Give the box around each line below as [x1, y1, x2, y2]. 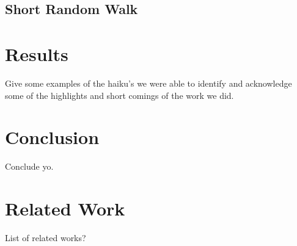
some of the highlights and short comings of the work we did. [5, 89, 234, 101]
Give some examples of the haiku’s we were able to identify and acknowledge [5, 76, 292, 89]
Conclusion [5, 125, 100, 150]
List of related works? [5, 231, 86, 244]
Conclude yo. [5, 160, 54, 173]
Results [5, 41, 68, 66]
